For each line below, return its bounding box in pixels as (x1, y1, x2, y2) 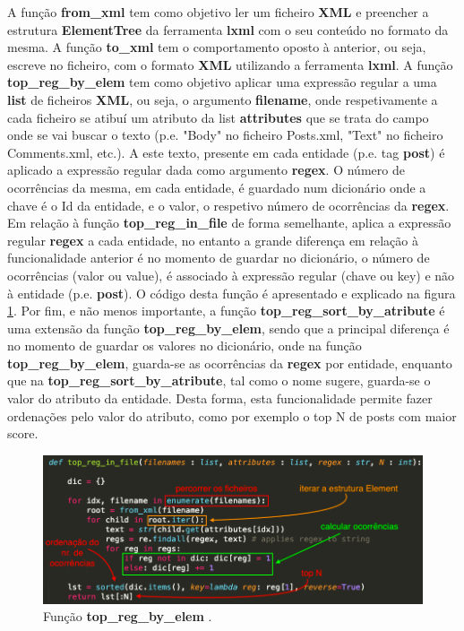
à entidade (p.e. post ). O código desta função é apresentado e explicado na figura (7, 283, 456, 302)
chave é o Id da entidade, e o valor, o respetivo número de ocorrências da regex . (7, 195, 450, 214)
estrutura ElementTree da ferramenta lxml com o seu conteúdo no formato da (7, 20, 449, 39)
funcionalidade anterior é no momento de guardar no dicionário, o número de (7, 248, 430, 267)
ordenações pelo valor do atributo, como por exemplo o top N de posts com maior (7, 406, 457, 425)
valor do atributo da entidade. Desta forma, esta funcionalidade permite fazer (7, 389, 433, 408)
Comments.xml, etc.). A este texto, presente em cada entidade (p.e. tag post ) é (7, 143, 445, 161)
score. (7, 424, 39, 443)
